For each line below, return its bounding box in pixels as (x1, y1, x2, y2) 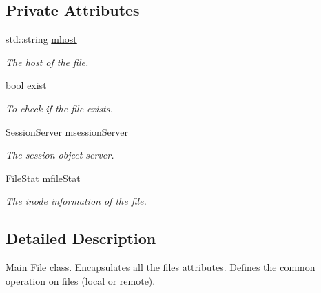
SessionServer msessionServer (6, 124, 128, 139)
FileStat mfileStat (6, 170, 81, 185)
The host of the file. (6, 54, 89, 69)
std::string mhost (6, 32, 77, 46)
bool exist (6, 78, 47, 92)
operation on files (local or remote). (6, 273, 156, 287)
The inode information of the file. (6, 194, 147, 208)
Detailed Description (6, 228, 156, 249)
